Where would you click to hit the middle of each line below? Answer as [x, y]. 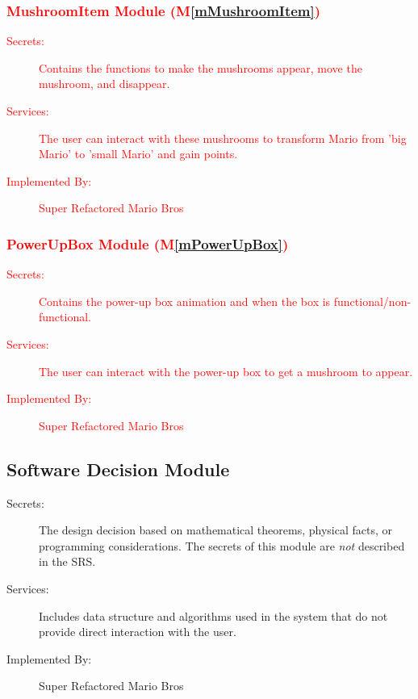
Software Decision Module [118, 469]
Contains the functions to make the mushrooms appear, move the [201, 67]
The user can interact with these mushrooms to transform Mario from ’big [223, 138]
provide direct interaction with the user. [138, 632]
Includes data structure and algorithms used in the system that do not [213, 615]
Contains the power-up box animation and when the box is [185, 301]
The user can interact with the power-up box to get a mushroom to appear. [226, 371]
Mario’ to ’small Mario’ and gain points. [138, 154]
